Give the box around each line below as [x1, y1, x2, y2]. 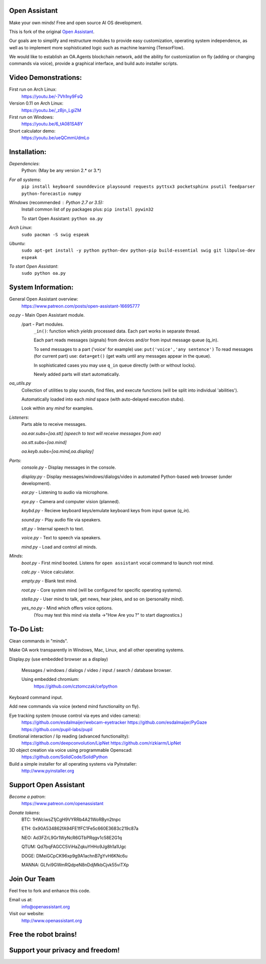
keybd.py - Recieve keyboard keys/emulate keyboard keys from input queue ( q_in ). [21, 508, 191, 514]
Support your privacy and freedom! [9, 946, 120, 955]
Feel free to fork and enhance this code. [9, 888, 91, 893]
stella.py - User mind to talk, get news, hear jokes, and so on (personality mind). [21, 596, 184, 602]
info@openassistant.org [21, 903, 70, 910]
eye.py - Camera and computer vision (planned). [21, 498, 120, 504]
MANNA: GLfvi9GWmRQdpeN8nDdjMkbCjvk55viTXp [21, 862, 129, 868]
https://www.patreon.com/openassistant [21, 801, 103, 807]
